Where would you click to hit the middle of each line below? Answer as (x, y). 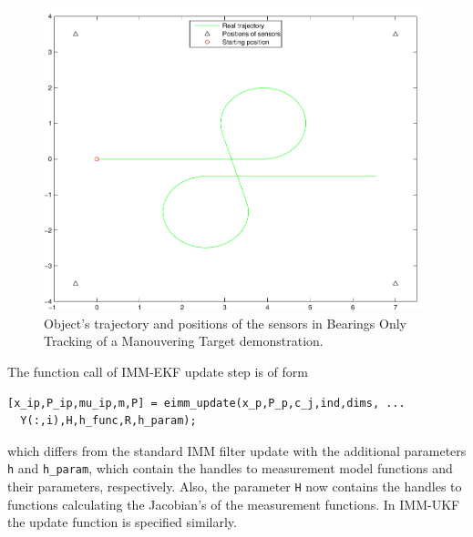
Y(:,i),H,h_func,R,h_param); (108, 421)
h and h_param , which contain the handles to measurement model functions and (230, 468)
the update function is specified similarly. (122, 522)
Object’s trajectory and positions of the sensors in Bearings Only (225, 323)
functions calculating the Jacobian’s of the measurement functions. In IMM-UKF (234, 504)
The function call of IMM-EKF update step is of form (158, 372)
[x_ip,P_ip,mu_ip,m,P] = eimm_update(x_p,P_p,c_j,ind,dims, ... (206, 403)
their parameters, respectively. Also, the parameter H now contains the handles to (235, 486)
